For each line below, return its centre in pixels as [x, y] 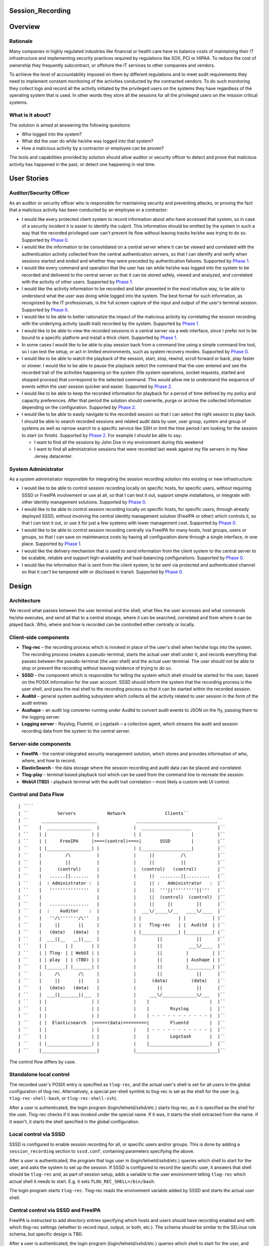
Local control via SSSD [37, 1134]
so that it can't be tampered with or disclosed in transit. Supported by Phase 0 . [102, 572]
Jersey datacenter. [53, 456]
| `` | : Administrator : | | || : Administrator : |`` [122, 883]
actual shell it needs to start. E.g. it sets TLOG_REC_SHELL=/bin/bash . [82, 1181]
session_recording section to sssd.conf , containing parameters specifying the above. [102, 1151]
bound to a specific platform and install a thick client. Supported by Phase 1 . [100, 338]
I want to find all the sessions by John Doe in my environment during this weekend [119, 442]
